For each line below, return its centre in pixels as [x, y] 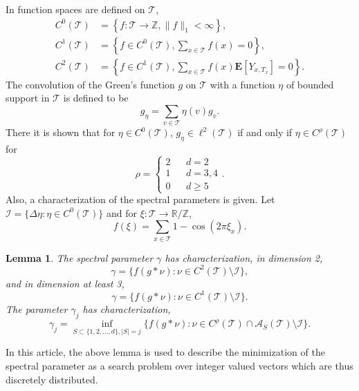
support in [28, 98]
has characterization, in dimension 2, [244, 257]
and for [121, 212]
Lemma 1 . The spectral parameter [80, 257]
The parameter [37, 308]
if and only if [265, 132]
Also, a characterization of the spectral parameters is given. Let [140, 199]
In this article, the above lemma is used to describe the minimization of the [165, 352]
